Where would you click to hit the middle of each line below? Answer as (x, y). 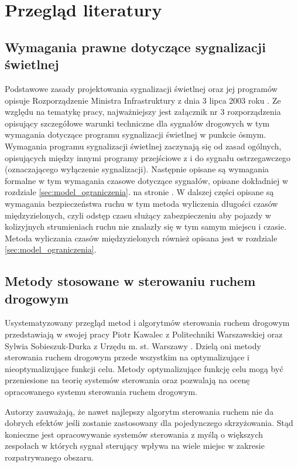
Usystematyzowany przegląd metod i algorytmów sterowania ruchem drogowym (147, 323)
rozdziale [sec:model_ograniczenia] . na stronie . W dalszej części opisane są (139, 192)
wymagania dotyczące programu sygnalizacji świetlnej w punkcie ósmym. (136, 134)
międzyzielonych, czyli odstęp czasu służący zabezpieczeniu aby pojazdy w (138, 215)
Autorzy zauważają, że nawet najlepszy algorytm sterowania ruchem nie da (139, 411)
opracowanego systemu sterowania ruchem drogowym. (101, 392)
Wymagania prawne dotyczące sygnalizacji (135, 47)
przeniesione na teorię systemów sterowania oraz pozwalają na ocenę (127, 380)
